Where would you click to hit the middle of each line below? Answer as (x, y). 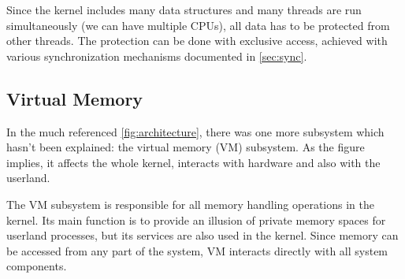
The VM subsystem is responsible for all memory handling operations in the (190, 204)
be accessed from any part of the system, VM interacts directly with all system (197, 250)
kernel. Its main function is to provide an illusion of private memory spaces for (196, 219)
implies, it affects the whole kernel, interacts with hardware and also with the (193, 162)
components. (37, 266)
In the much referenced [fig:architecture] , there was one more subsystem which (195, 131)
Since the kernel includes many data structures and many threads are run (184, 9)
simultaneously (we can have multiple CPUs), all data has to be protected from (198, 25)
